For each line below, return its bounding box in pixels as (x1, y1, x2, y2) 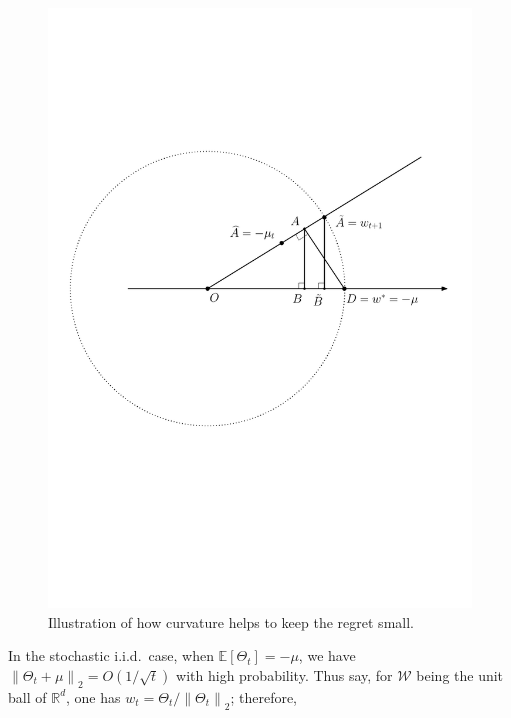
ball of (8, 686, 47, 707)
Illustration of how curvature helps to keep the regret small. (48, 611, 414, 632)
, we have (298, 645, 356, 666)
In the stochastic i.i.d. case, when (8, 645, 214, 666)
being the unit (416, 664, 504, 685)
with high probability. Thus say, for (176, 664, 393, 685)
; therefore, (230, 686, 298, 707)
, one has (66, 686, 121, 707)
